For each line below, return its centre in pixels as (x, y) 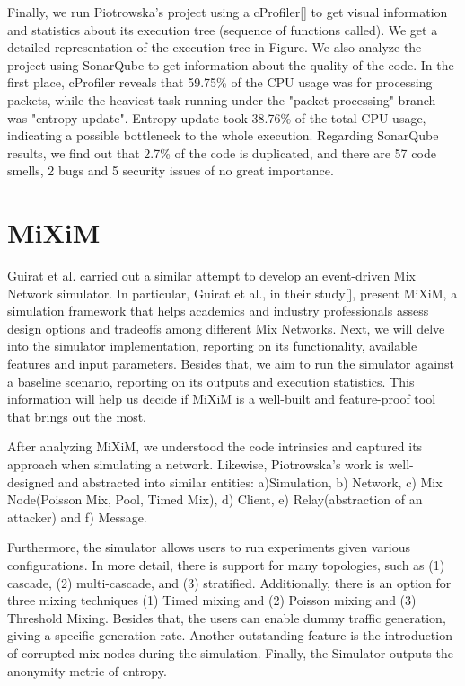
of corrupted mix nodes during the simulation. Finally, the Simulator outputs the (230, 652)
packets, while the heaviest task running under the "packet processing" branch (222, 99)
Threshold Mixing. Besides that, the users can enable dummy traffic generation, (227, 617)
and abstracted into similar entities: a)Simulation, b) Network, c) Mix (250, 481)
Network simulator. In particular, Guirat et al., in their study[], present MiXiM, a (232, 293)
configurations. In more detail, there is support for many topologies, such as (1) (226, 564)
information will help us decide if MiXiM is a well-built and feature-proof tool (222, 399)
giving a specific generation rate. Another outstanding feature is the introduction (230, 635)
